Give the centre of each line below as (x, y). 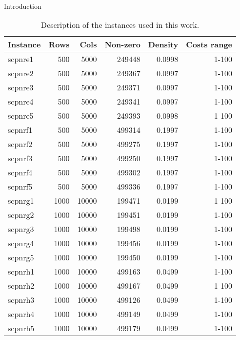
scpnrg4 (21, 243)
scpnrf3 (20, 158)
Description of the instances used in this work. (120, 24)
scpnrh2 (21, 285)
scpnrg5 (21, 257)
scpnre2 (21, 73)
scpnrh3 (21, 299)
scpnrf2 (20, 144)
